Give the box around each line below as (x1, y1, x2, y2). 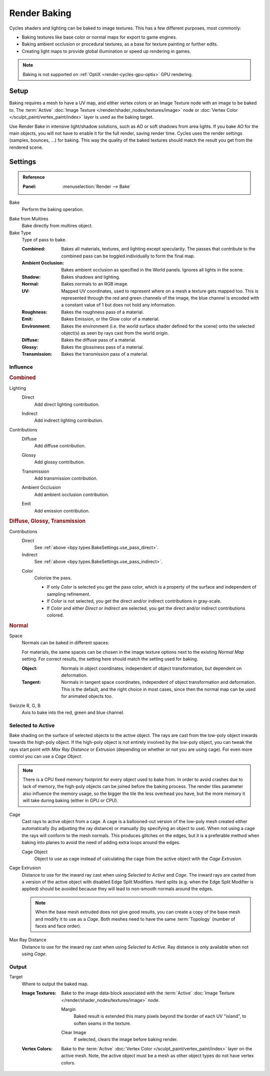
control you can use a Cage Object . (9, 753, 82, 759)
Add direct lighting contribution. (34, 401, 100, 407)
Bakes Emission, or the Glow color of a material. (61, 316, 160, 322)
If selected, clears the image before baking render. (73, 1036, 178, 1042)
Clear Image (61, 1029, 86, 1035)
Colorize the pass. (34, 575, 72, 581)
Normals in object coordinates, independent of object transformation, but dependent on (61, 665, 242, 671)
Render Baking (9, 8, 72, 19)
